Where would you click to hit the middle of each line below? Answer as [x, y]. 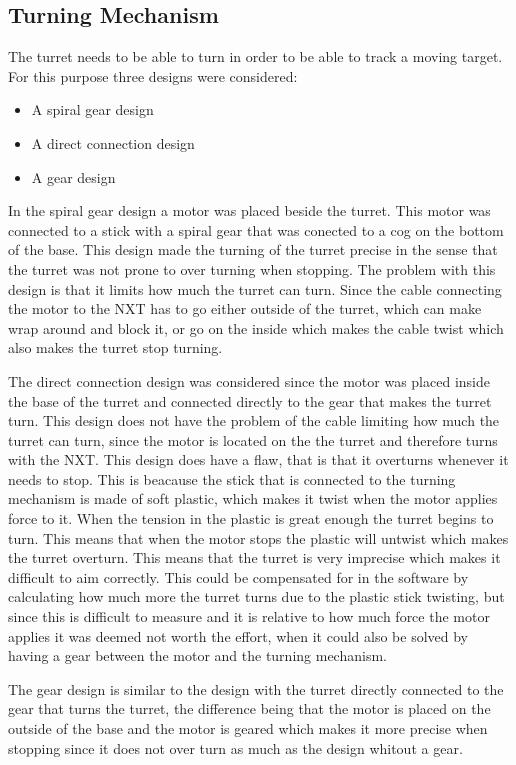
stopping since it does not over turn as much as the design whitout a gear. [235, 747]
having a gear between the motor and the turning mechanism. [197, 655]
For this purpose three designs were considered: [153, 75]
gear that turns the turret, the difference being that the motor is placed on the [249, 708]
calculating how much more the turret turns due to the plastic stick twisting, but [256, 596]
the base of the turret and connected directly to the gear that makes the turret [250, 400]
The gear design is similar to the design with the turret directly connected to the [256, 688]
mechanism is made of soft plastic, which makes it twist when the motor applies [253, 498]
